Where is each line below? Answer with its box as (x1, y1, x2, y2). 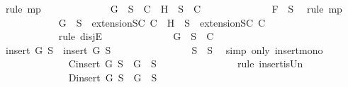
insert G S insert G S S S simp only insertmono (5, 42, 323, 57)
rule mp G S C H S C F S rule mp (5, 1, 342, 15)
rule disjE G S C (58, 29, 214, 43)
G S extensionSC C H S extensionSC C (58, 15, 266, 29)
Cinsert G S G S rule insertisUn (68, 56, 303, 71)
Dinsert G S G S (68, 69, 157, 84)
